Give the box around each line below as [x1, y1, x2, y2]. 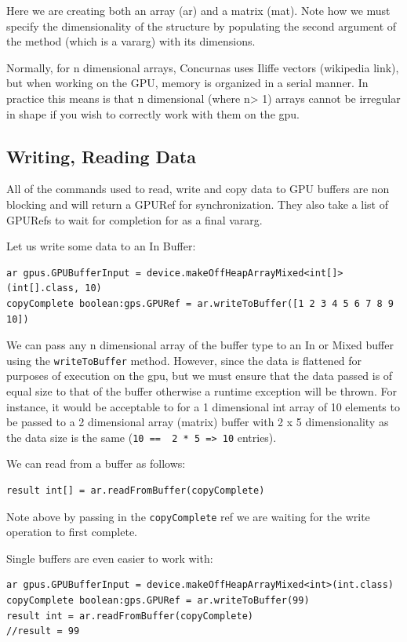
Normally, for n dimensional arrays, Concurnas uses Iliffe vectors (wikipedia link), [6, 59, 399, 75]
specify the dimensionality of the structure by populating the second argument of [6, 17, 397, 34]
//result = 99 [6, 626, 80, 637]
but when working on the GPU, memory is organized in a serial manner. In [6, 75, 369, 91]
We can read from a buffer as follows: [6, 455, 186, 472]
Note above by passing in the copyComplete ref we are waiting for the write [6, 508, 370, 524]
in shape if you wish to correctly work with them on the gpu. [6, 105, 300, 122]
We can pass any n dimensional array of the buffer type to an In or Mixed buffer [6, 337, 394, 353]
